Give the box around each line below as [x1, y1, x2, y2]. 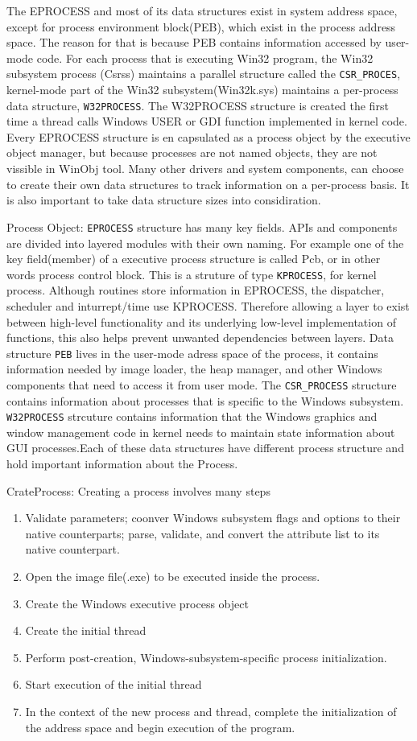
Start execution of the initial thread [25, 676, 202, 693]
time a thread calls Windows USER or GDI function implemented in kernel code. [6, 113, 407, 130]
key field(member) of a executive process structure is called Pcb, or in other [6, 250, 381, 267]
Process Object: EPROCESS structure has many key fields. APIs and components [6, 218, 398, 235]
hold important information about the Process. [6, 455, 238, 472]
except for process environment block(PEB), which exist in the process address [6, 18, 396, 35]
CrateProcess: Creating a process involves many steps [6, 482, 270, 499]
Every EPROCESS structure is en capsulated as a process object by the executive [6, 128, 411, 145]
